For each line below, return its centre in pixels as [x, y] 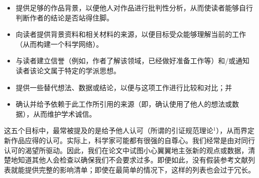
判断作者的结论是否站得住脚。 [65, 17]
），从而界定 [235, 130]
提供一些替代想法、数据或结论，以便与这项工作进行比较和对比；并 [124, 87]
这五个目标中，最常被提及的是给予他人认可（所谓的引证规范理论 [109, 130]
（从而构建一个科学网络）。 [59, 44]
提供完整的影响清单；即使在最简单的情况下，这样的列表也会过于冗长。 [140, 169]
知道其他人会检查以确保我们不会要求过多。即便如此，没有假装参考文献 [133, 160]
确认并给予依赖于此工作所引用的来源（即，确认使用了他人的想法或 [124, 104]
